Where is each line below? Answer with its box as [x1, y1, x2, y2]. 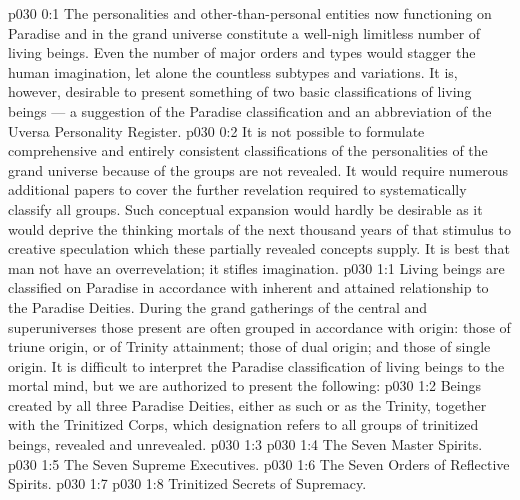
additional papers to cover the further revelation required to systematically [8, 179, 467, 200]
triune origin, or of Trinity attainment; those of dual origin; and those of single [8, 336, 491, 357]
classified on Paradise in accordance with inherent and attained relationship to [8, 277, 489, 298]
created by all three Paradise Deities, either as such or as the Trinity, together [8, 394, 487, 415]
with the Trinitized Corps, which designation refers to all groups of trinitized [8, 414, 479, 435]
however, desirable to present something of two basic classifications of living [8, 81, 472, 102]
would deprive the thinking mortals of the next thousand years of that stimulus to [8, 218, 511, 239]
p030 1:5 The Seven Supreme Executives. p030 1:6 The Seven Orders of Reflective [8, 453, 510, 474]
